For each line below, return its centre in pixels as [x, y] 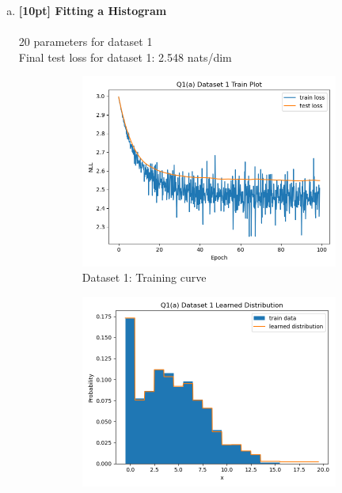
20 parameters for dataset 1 [85, 42]
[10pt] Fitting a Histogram [93, 10]
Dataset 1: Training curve [144, 277]
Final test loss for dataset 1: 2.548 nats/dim [125, 57]
